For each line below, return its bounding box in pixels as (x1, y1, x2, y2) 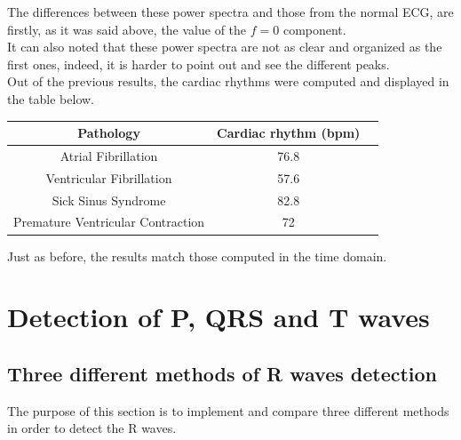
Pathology (77, 124, 140, 142)
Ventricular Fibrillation (45, 168, 172, 187)
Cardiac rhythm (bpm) (217, 124, 361, 142)
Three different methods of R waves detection (7, 359, 438, 387)
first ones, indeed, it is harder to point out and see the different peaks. (7, 54, 390, 73)
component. (282, 20, 346, 38)
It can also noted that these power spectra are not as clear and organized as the (7, 37, 442, 56)
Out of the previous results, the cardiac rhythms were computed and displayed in (7, 72, 449, 91)
